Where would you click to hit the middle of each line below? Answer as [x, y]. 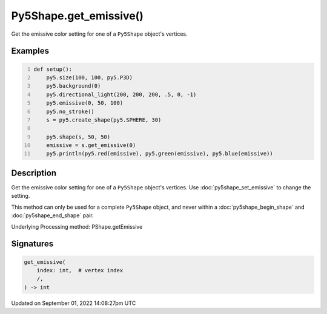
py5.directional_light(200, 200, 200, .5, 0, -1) [121, 94]
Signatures [32, 244]
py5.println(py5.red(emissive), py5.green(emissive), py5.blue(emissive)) [160, 154]
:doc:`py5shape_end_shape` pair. [52, 215]
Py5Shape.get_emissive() [77, 16]
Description [34, 173]
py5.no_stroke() [71, 111]
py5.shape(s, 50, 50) [78, 137]
